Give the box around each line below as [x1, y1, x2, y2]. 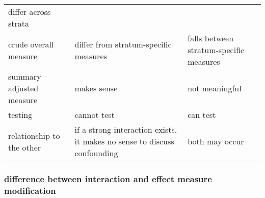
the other [8, 141, 41, 153]
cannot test [74, 109, 115, 120]
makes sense [74, 82, 118, 94]
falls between [188, 32, 234, 44]
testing [8, 109, 33, 120]
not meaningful [188, 82, 242, 94]
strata [8, 17, 30, 29]
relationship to [8, 129, 60, 141]
